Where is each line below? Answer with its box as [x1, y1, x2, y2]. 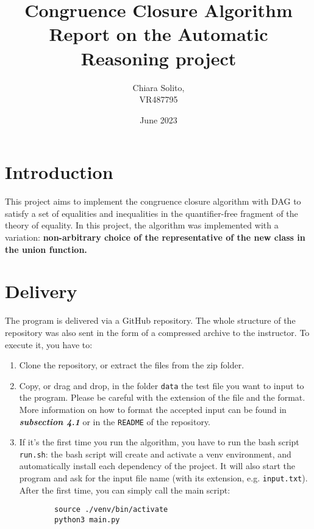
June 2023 [140, 113, 177, 126]
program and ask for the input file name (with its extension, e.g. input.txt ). [19, 472, 308, 484]
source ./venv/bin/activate [54, 505, 168, 514]
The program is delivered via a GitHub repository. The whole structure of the [5, 314, 296, 327]
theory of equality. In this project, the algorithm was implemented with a [5, 219, 279, 232]
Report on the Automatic [49, 21, 268, 46]
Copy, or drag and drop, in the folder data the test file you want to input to [19, 379, 304, 392]
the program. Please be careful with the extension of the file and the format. [19, 391, 305, 404]
